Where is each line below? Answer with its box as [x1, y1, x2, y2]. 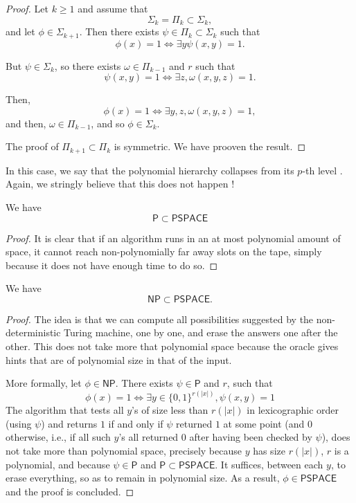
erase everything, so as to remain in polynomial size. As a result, [6, 470, 280, 485]
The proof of [6, 139, 59, 154]
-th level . [302, 163, 343, 177]
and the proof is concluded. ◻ [6, 484, 134, 498]
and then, [6, 116, 46, 130]
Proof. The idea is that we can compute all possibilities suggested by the [6, 311, 314, 326]
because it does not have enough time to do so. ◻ [6, 257, 218, 272]
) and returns [41, 416, 98, 430]
